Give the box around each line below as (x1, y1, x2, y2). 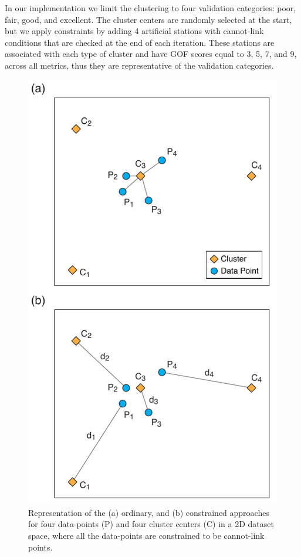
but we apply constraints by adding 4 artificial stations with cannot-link (5, 25, 264, 37)
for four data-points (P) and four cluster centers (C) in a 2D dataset (28, 518, 274, 530)
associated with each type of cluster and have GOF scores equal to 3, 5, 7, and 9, (5, 48, 297, 60)
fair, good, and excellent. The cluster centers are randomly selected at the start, (5, 13, 292, 25)
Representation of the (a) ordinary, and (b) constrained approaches (28, 506, 269, 518)
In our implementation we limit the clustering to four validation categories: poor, (5, 2, 296, 13)
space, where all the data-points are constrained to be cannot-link (28, 529, 265, 541)
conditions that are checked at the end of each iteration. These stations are (5, 36, 275, 48)
